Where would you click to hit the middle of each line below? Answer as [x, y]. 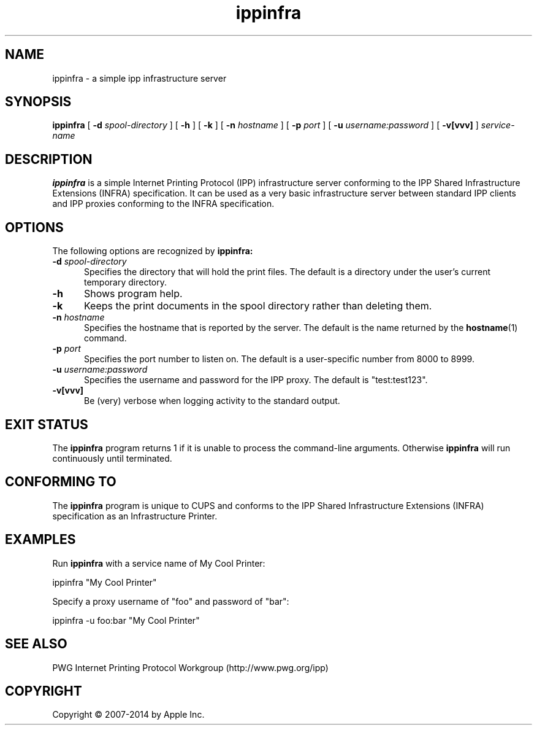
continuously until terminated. [112, 458]
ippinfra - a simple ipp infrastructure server [139, 78]
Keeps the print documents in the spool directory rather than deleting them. [258, 306]
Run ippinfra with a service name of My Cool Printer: [159, 563]
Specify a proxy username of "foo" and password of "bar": [171, 601]
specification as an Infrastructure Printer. [135, 516]
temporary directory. [126, 282]
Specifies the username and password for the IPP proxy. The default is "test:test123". [256, 380]
